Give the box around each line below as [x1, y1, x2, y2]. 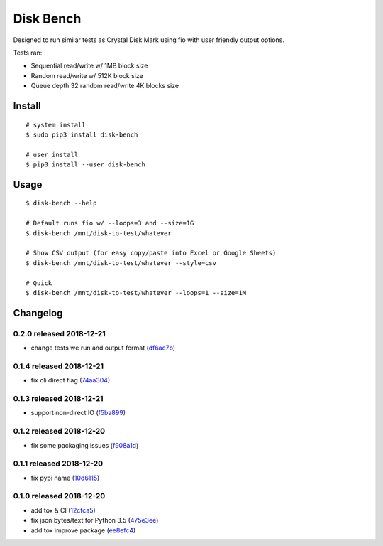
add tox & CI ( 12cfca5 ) [30, 505, 96, 515]
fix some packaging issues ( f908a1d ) [30, 441, 139, 449]
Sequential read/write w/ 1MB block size [30, 61, 148, 70]
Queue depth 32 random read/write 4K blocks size [30, 82, 179, 90]
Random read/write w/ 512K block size [30, 71, 143, 80]
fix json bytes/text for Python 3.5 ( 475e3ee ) [30, 516, 159, 525]
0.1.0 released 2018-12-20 [13, 491, 106, 501]
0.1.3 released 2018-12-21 [13, 394, 104, 404]
